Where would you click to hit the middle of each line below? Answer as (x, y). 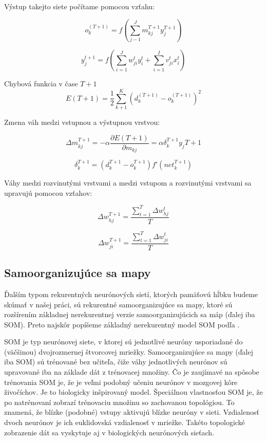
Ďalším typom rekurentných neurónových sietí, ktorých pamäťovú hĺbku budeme (131, 294)
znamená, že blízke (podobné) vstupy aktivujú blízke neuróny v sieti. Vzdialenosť (132, 412)
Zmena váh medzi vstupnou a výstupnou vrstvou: (82, 122)
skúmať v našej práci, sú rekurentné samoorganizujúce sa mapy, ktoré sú (118, 304)
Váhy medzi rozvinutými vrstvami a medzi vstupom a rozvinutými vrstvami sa (128, 183)
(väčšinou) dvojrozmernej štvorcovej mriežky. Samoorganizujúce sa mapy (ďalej (129, 351)
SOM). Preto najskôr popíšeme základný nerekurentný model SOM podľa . (122, 324)
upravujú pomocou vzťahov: (48, 192)
